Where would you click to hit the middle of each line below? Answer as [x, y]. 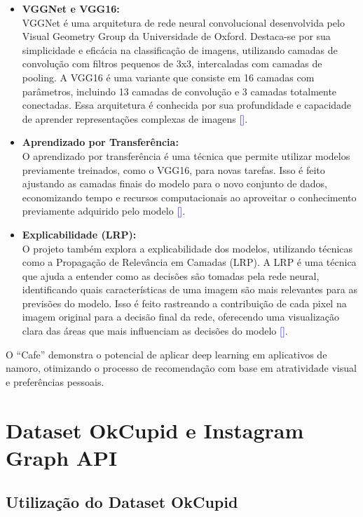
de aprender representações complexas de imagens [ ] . [135, 118]
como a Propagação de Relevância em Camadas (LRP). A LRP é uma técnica [189, 262]
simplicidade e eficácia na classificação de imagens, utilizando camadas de [180, 49]
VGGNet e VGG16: [71, 8]
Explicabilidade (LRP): [79, 234]
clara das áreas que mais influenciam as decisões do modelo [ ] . [155, 331]
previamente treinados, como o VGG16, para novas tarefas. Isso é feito [173, 169]
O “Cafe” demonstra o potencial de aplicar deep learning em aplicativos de [166, 354]
